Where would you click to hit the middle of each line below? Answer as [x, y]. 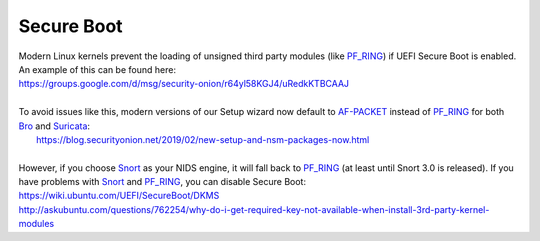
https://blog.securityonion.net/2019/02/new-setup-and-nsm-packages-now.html [203, 139]
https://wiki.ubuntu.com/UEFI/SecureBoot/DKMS [119, 196]
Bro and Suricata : [54, 126]
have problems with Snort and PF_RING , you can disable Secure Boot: [162, 182]
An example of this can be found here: [97, 69]
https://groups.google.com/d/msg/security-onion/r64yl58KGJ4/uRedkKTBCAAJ [184, 84]
